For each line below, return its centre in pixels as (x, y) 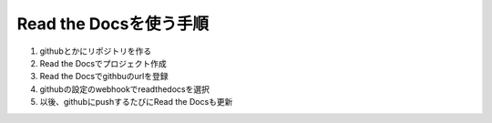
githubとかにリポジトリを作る (96, 51)
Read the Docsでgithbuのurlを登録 (104, 77)
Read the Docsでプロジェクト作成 (103, 63)
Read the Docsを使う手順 (113, 24)
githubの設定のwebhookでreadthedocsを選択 (124, 89)
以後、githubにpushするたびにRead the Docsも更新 (136, 102)
